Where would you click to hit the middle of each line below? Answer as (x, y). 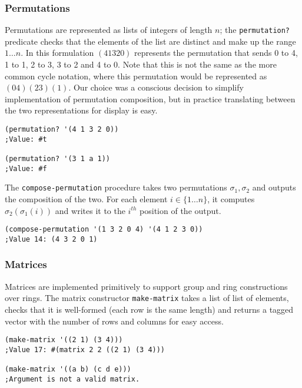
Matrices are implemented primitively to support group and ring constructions (146, 286)
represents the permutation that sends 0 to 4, (216, 53)
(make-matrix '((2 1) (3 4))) (64, 340)
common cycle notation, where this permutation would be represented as (136, 76)
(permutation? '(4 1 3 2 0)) (62, 130)
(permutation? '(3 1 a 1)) (57, 159)
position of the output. (180, 210)
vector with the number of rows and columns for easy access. (114, 321)
